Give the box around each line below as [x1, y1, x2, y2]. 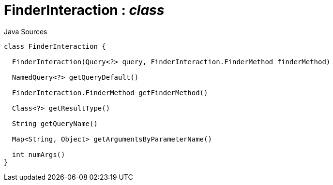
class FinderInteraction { [4, 42, 106, 50]
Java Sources [4, 27, 47, 36]
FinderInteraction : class [4, 2, 165, 18]
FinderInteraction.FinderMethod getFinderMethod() [12, 88, 208, 97]
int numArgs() [12, 150, 65, 158]
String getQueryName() [12, 119, 98, 128]
